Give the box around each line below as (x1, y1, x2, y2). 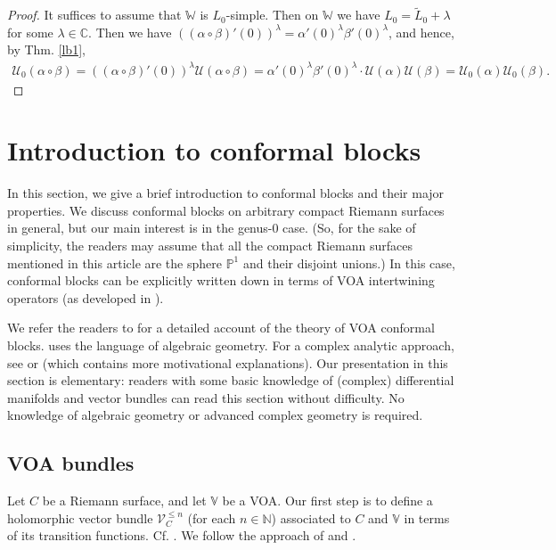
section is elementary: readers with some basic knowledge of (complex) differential (7, 371, 454, 390)
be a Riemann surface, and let (42, 491, 207, 510)
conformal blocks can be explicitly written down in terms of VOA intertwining (7, 271, 435, 290)
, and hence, (388, 22, 454, 41)
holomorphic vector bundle (7, 508, 153, 527)
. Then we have (88, 22, 172, 41)
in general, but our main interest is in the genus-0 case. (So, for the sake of (7, 218, 416, 237)
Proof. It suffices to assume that (7, 5, 182, 24)
